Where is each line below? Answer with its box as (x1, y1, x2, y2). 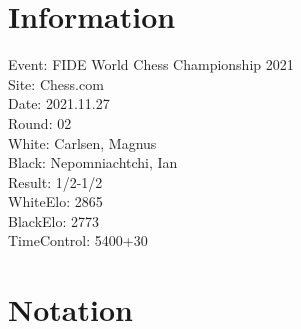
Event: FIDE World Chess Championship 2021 (8, 54, 294, 75)
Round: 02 (8, 112, 72, 133)
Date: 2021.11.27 (8, 93, 110, 114)
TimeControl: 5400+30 (8, 230, 148, 251)
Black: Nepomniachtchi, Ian (8, 152, 178, 173)
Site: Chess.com (8, 73, 104, 94)
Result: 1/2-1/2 (8, 171, 103, 192)
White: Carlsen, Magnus (8, 132, 157, 153)
